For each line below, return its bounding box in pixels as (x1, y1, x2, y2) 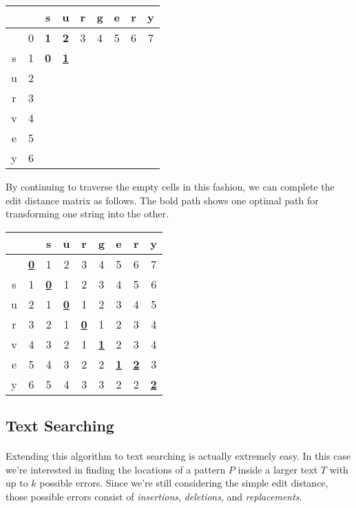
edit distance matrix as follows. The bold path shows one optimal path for (6, 193, 319, 207)
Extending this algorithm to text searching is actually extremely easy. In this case (6, 449, 351, 463)
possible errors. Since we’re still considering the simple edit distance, (39, 476, 328, 490)
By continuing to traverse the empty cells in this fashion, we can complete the (6, 179, 335, 193)
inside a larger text (238, 462, 318, 476)
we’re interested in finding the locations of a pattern (6, 462, 226, 476)
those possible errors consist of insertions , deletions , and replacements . (6, 489, 302, 503)
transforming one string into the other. (6, 206, 169, 221)
